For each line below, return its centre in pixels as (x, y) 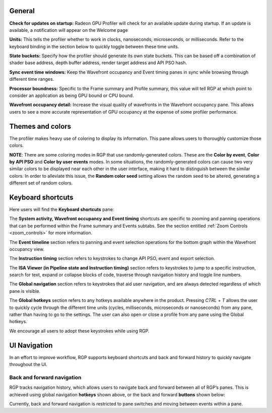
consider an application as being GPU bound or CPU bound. (72, 95)
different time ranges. (32, 79)
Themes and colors (40, 126)
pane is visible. (25, 291)
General (22, 11)
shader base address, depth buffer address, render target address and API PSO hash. (98, 63)
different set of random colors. (41, 183)
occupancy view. (27, 249)
